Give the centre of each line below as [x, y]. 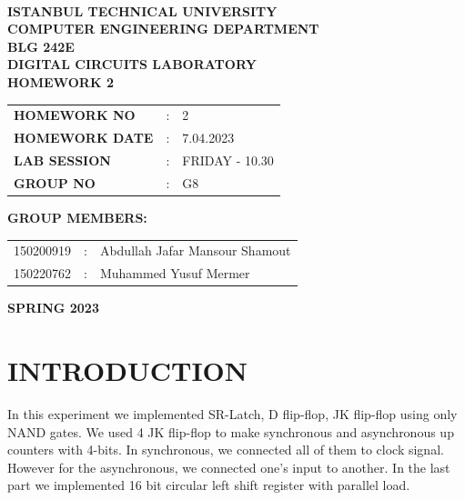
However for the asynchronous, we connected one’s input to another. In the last [229, 467]
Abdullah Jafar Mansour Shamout [195, 250]
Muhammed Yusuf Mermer [175, 273]
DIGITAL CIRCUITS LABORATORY [132, 64]
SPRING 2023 [53, 308]
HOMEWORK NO [75, 115]
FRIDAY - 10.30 [228, 160]
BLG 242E [41, 46]
